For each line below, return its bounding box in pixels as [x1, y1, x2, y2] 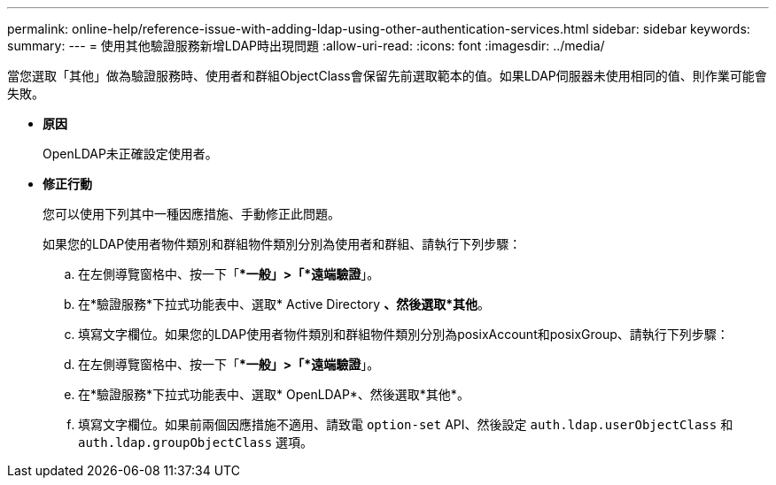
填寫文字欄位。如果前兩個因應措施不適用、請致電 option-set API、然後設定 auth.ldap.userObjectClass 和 [78, 417, 733, 432]
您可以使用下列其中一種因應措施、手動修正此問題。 [43, 206, 340, 221]
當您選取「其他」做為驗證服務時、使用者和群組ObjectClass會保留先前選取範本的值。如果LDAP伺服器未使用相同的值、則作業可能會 [7, 68, 767, 83]
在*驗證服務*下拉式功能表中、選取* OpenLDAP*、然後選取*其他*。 [78, 387, 469, 402]
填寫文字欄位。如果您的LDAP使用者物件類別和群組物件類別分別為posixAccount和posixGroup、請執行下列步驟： [78, 327, 729, 342]
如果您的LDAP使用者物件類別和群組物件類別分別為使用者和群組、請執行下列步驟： [43, 236, 522, 251]
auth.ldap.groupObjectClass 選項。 [78, 435, 314, 450]
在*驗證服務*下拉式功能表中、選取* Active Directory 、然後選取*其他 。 [78, 296, 490, 312]
